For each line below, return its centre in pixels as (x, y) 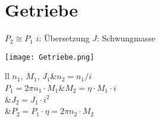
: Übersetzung (64, 38)
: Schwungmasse (126, 38)
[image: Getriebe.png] (50, 57)
